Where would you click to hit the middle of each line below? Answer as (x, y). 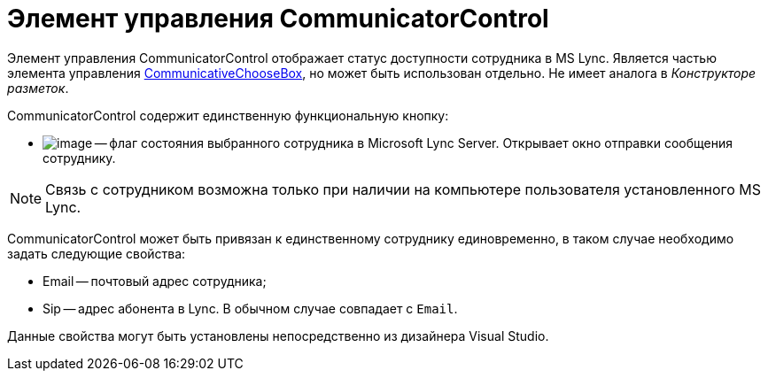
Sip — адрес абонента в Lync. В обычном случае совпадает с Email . (250, 308)
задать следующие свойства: (97, 253)
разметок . (38, 88)
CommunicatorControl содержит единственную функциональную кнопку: (228, 115)
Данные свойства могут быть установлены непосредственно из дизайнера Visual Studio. (278, 336)
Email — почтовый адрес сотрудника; (155, 281)
